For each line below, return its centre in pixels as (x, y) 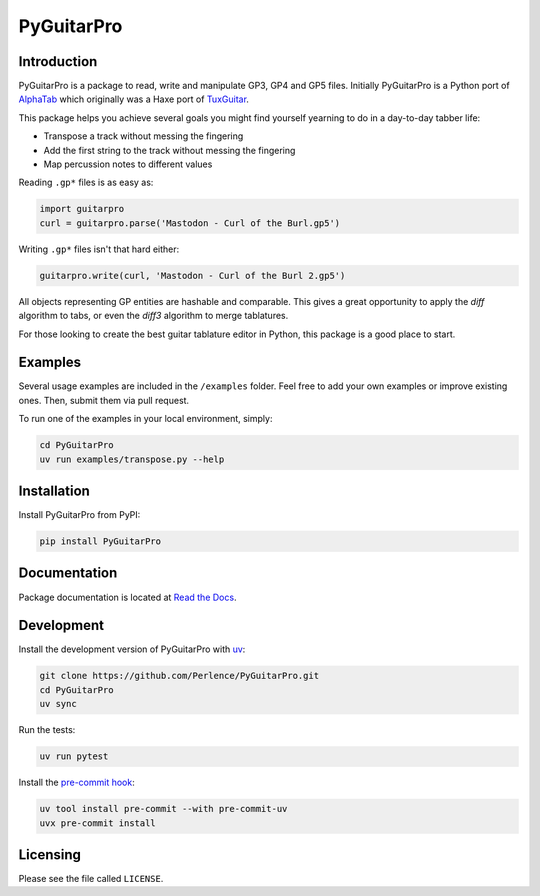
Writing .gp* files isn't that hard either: (99, 249)
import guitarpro (82, 209)
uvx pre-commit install (98, 823)
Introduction (58, 61)
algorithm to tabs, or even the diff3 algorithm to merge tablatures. (153, 316)
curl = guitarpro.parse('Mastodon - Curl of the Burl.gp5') (190, 223)
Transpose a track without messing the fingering (143, 136)
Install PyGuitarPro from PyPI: (79, 515)
